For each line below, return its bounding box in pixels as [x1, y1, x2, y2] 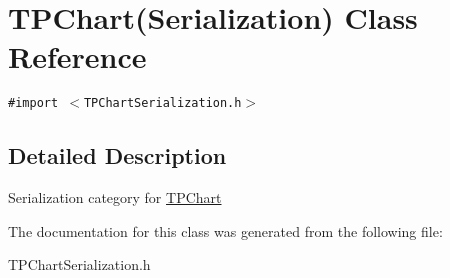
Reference [8, 36, 147, 77]
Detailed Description [8, 140, 227, 171]
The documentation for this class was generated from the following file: [8, 220, 443, 241]
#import [8, 96, 59, 111]
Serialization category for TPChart [8, 187, 222, 208]
